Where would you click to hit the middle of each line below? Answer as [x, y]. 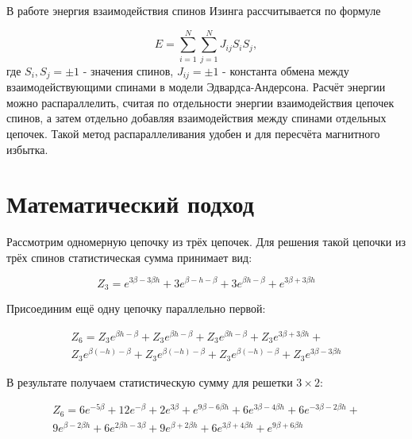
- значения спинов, [128, 70]
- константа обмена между [286, 70]
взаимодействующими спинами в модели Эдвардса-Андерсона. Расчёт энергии [196, 87]
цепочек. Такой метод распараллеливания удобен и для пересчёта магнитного [193, 133]
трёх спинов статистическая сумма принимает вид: [129, 257]
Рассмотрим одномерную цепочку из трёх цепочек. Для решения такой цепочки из [206, 242]
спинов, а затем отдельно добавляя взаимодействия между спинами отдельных [196, 118]
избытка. [27, 149]
